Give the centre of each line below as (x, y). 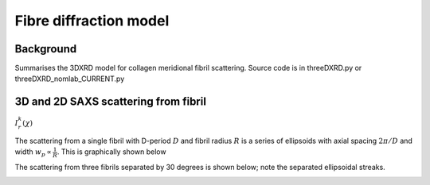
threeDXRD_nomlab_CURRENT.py (70, 79)
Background (46, 49)
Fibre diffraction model (92, 21)
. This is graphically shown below (111, 152)
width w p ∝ (33, 153)
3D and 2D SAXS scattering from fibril (111, 102)
